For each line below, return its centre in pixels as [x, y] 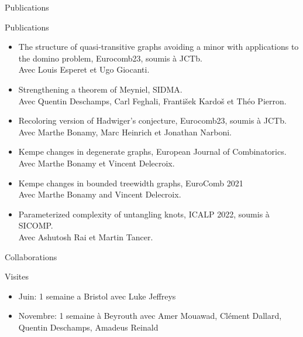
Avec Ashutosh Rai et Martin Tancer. [86, 236]
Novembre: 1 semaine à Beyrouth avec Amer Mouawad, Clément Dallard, [150, 316]
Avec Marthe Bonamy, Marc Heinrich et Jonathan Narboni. [125, 132]
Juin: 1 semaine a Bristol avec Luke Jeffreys [97, 296]
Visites [17, 276]
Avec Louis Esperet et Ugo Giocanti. [84, 69]
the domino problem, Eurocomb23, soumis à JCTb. [110, 58]
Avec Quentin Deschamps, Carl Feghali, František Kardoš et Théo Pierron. [152, 101]
